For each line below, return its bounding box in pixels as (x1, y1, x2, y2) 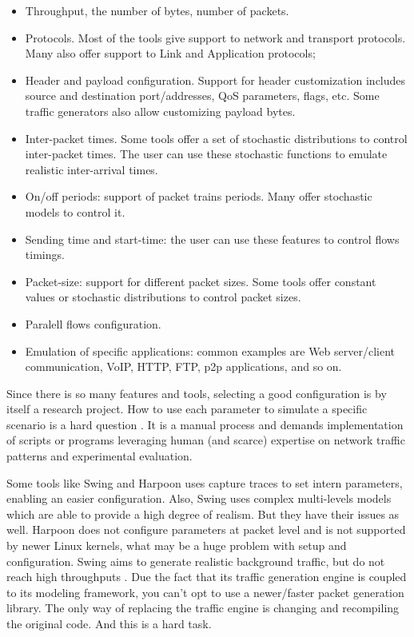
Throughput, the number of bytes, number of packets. (25, 2, 289, 18)
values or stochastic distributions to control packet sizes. (25, 289, 301, 305)
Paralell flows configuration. (25, 315, 161, 332)
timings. (25, 246, 65, 263)
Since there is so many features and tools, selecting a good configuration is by (6, 384, 387, 401)
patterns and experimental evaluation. (6, 448, 193, 464)
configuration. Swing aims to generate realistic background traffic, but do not (6, 552, 385, 569)
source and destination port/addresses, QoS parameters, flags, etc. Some (25, 87, 380, 104)
